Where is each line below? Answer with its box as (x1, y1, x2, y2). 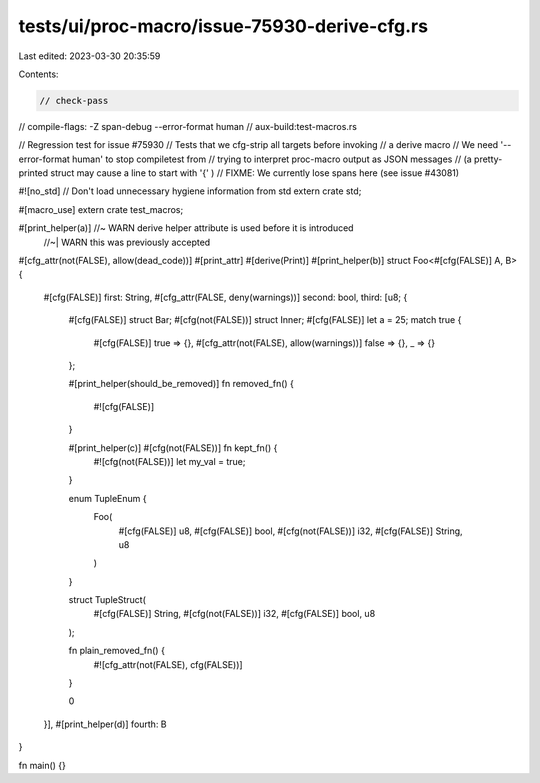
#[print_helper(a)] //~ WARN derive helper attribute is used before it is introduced (18, 222, 354, 234)
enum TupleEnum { (68, 492, 147, 504)
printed (18, 167, 49, 179)
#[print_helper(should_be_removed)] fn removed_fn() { (68, 378, 295, 390)
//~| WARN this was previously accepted (43, 236, 211, 248)
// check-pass (39, 95, 109, 106)
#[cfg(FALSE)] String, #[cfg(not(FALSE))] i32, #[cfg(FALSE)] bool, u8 (93, 608, 376, 620)
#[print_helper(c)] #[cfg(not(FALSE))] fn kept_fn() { (68, 441, 278, 454)
